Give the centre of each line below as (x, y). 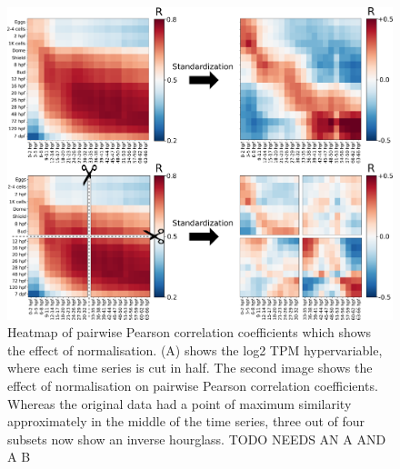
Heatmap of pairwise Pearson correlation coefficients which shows (190, 332)
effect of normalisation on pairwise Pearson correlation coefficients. (193, 385)
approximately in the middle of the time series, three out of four (186, 421)
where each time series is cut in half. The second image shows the (190, 368)
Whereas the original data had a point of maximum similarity (180, 403)
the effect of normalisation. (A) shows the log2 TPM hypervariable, (195, 349)
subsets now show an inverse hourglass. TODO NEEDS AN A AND (197, 439)
